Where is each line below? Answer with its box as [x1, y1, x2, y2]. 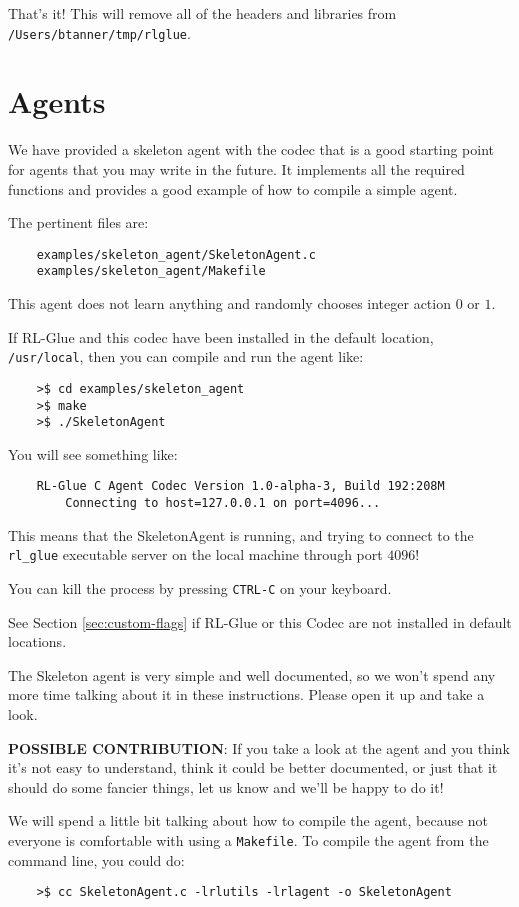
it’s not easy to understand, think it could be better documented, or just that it [8, 757, 498, 778]
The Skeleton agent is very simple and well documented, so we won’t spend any [8, 664, 496, 685]
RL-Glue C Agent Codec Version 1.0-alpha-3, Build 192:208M [36, 479, 445, 494]
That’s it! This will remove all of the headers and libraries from [8, 3, 397, 23]
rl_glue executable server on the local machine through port [8, 544, 383, 565]
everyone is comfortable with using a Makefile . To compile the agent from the [8, 830, 489, 851]
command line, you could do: [8, 849, 185, 870]
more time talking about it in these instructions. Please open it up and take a [8, 684, 485, 705]
